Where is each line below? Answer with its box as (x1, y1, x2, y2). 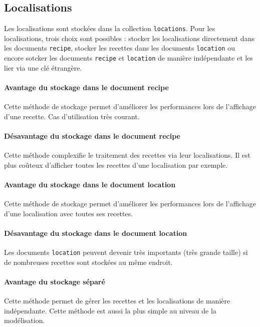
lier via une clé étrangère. (4, 62, 82, 73)
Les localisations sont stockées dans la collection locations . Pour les (4, 23, 215, 34)
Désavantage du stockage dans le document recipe (4, 130, 180, 141)
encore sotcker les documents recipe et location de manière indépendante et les (4, 53, 253, 63)
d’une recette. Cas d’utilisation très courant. (4, 111, 140, 121)
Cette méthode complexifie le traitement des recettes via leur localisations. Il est (4, 150, 250, 160)
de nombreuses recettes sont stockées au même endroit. (4, 256, 173, 267)
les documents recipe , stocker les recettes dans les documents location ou (4, 43, 235, 53)
